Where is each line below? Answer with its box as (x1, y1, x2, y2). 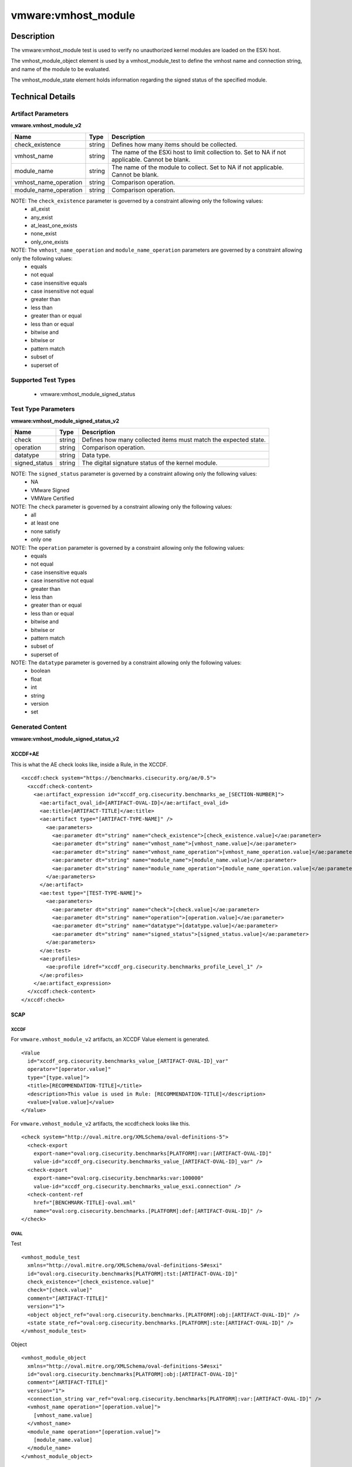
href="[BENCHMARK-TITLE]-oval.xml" (33, 1199, 136, 1206)
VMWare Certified (31, 495, 75, 502)
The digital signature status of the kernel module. (82, 459, 218, 467)
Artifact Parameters (11, 110, 69, 118)
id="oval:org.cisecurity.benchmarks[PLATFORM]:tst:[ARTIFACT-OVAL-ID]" (27, 1270, 238, 1277)
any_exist (31, 214, 53, 221)
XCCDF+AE (11, 750, 39, 757)
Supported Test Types (11, 376, 76, 384)
